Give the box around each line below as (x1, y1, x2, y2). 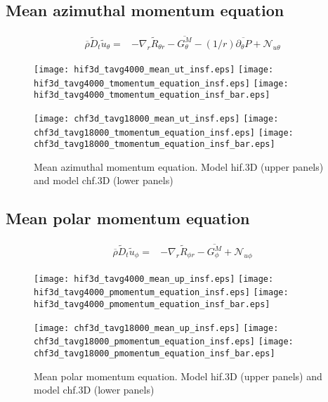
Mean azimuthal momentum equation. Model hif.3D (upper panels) (34, 159, 324, 174)
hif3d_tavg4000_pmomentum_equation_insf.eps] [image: (34, 287, 289, 298)
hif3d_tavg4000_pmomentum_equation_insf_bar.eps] (34, 299, 270, 310)
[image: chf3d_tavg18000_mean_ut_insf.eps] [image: (34, 113, 279, 124)
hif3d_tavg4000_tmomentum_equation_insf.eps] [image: (34, 78, 289, 89)
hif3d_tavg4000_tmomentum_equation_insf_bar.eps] (34, 90, 270, 100)
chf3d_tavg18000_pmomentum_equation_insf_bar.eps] (34, 349, 275, 359)
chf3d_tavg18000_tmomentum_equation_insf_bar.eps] (34, 139, 275, 150)
